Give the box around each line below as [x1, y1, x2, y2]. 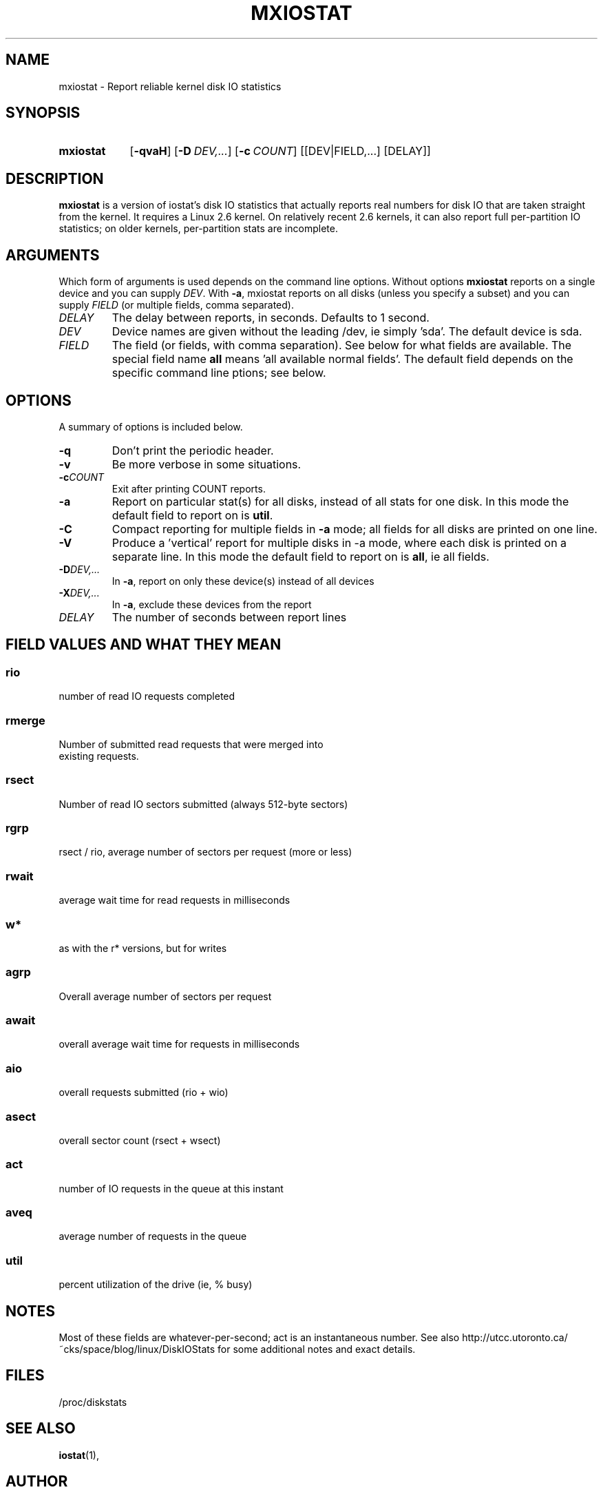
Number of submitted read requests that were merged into [59, 738, 324, 750]
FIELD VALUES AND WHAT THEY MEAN [6, 636, 282, 654]
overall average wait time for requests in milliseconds [59, 1038, 300, 1050]
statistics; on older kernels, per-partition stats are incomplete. [59, 222, 338, 235]
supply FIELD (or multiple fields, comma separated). [59, 299, 294, 311]
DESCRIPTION [6, 169, 104, 187]
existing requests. [59, 749, 139, 762]
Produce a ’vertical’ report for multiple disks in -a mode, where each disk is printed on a [112, 535, 567, 550]
